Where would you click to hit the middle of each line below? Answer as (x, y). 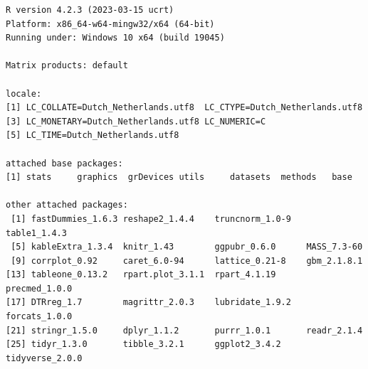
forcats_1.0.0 (39, 317)
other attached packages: (67, 205)
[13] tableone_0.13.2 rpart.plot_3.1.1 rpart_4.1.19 (141, 275)
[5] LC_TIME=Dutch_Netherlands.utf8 (93, 135)
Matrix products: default (67, 66)
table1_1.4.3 (36, 233)
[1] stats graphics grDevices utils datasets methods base (179, 177)
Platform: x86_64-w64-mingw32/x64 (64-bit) (110, 24)
